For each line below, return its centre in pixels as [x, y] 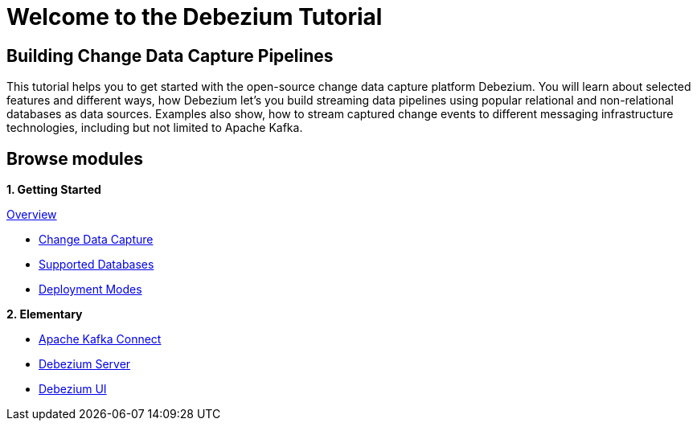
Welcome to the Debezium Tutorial [195, 17]
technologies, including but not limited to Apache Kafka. [155, 128]
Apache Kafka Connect [100, 339]
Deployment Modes [90, 289]
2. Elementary [45, 314]
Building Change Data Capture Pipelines [170, 55]
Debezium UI [73, 389]
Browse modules [75, 158]
